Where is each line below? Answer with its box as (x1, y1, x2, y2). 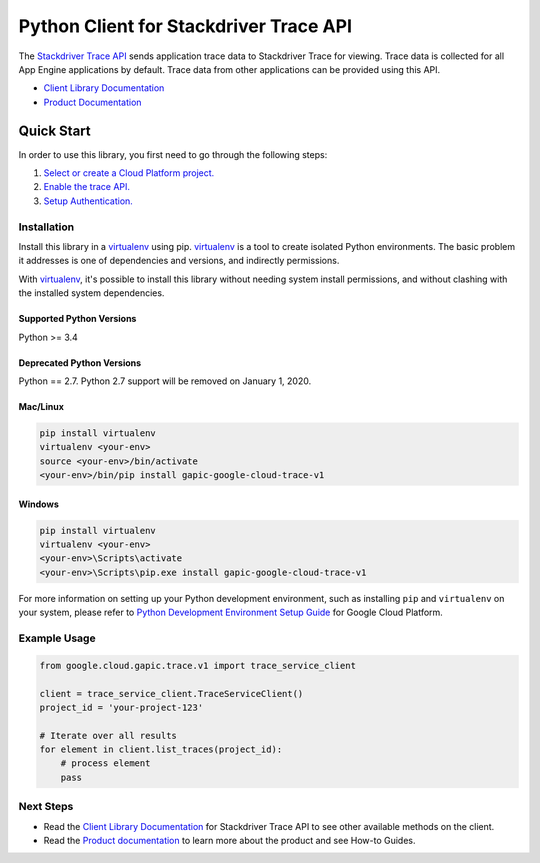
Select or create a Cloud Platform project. (43, 167, 215, 179)
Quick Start (18, 122, 91, 139)
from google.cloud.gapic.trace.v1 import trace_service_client (39, 660, 357, 671)
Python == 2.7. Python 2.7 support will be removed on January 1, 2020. (18, 375, 312, 387)
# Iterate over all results (39, 730, 177, 741)
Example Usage (18, 631, 96, 645)
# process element (60, 758, 151, 769)
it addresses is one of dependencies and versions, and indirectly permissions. (18, 255, 340, 267)
